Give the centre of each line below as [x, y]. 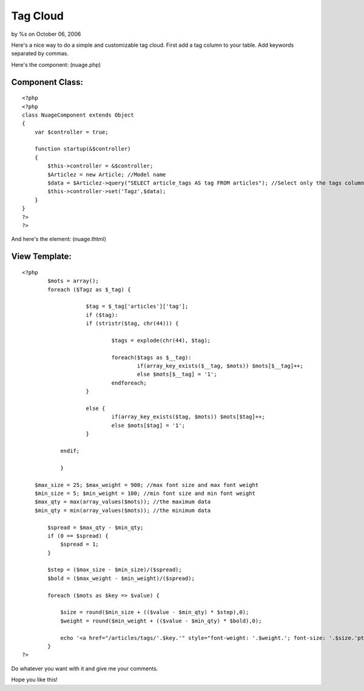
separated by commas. [40, 53]
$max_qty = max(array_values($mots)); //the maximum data [123, 502]
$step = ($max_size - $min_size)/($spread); [115, 570]
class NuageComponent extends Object [78, 115]
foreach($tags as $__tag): [151, 357]
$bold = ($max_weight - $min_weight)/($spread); [121, 578]
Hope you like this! [34, 679]
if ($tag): [102, 315]
